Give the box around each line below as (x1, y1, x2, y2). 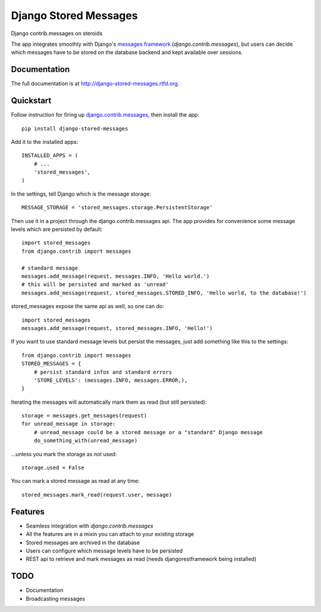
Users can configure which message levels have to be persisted (26, 547, 183, 554)
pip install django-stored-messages (21, 125, 128, 132)
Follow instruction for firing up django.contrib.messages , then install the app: (11, 111, 199, 118)
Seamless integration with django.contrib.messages (26, 522, 154, 529)
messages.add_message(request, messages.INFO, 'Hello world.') (21, 273, 210, 280)
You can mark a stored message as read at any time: (11, 478, 140, 485)
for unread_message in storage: (21, 420, 116, 428)
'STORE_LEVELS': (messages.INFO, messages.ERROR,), (33, 376, 188, 384)
